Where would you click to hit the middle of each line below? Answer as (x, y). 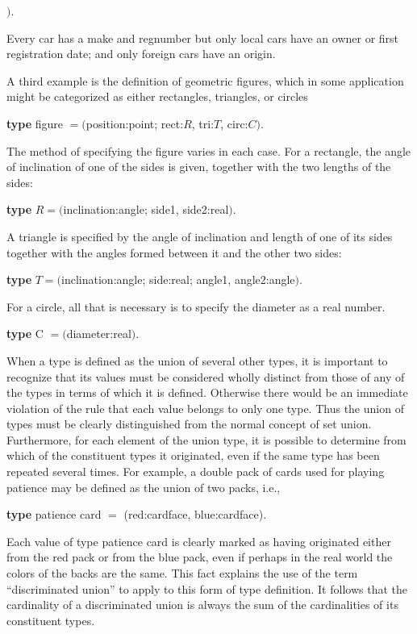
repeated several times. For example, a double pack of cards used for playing (196, 471)
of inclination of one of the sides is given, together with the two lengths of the (199, 167)
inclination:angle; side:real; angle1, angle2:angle (178, 279)
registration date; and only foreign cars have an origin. (141, 54)
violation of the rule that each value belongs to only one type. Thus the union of (205, 408)
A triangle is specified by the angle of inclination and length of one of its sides (200, 236)
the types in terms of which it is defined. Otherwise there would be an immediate (207, 392)
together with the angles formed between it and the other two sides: (174, 252)
